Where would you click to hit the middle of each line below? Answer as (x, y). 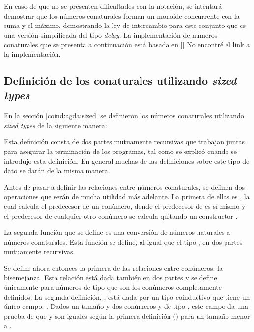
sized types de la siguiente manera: (56, 125)
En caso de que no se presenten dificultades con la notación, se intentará (113, 6)
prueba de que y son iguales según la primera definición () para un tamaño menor (127, 316)
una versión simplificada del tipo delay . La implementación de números (111, 35)
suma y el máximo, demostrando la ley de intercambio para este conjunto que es (125, 25)
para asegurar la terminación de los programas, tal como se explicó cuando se (120, 151)
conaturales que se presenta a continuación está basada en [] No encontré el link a (127, 44)
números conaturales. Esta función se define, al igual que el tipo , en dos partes (123, 242)
